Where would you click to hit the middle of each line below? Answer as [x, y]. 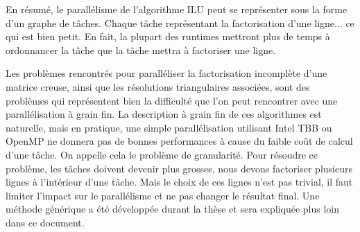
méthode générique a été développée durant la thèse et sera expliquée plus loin [172, 209]
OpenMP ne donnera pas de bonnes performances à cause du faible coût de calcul [179, 141]
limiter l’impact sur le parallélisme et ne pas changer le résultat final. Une [163, 195]
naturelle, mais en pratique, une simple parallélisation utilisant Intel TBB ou [169, 127]
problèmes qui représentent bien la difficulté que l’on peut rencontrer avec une [172, 100]
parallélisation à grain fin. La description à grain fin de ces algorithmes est [164, 114]
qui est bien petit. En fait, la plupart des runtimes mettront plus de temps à [168, 36]
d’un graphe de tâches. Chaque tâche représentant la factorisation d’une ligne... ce [180, 23]
